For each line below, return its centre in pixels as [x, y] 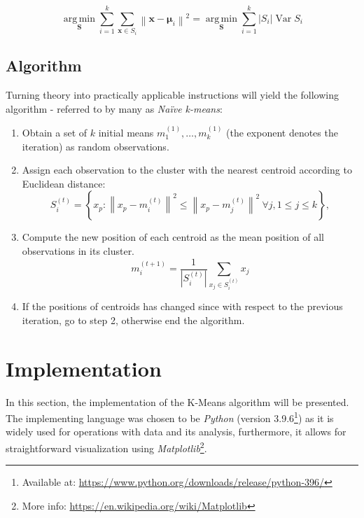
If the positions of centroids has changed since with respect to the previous [182, 306]
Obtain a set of [55, 132]
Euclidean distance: [64, 183]
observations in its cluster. [78, 250]
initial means [126, 132]
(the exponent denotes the [282, 132]
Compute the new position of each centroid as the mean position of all [173, 237]
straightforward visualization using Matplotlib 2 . [106, 447]
